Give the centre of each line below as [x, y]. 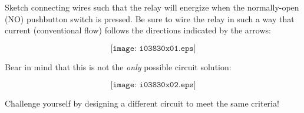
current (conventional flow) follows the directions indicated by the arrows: [138, 30]
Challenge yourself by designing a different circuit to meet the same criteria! [142, 103]
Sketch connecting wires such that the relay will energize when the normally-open [152, 7]
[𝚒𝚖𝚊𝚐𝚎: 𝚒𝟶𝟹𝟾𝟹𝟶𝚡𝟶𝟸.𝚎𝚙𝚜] [153, 85]
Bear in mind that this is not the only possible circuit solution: [118, 66]
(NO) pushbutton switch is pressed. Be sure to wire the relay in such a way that [150, 18]
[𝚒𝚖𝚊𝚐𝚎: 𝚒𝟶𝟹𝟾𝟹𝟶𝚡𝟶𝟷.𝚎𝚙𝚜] [153, 48]
